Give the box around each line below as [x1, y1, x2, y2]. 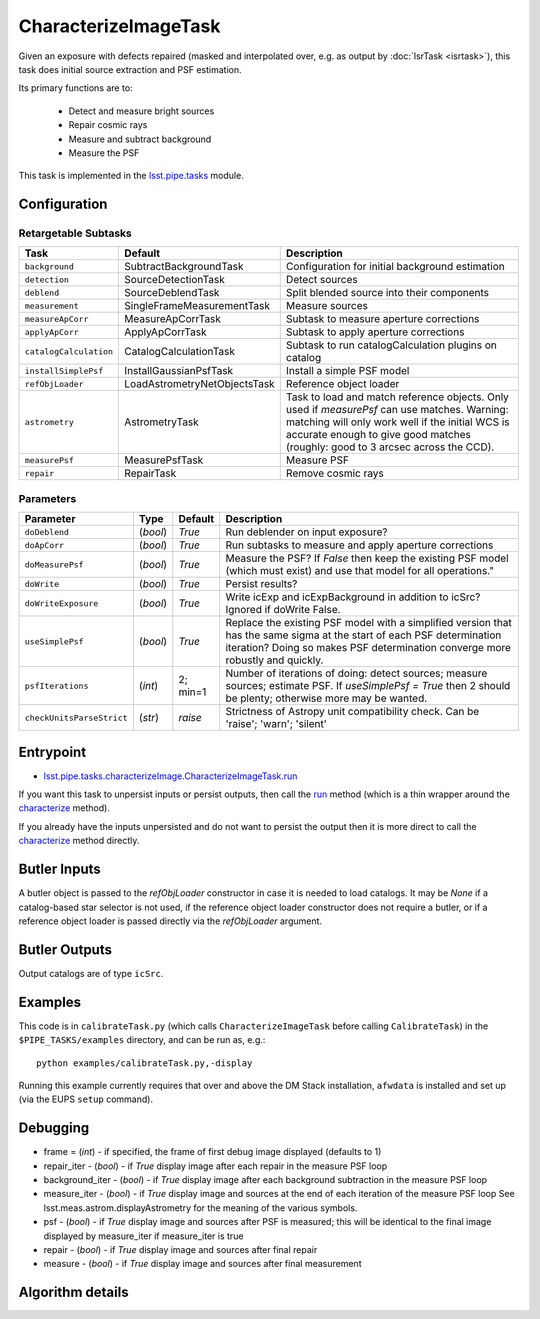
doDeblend [24, 526, 70, 537]
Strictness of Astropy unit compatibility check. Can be [225, 705, 480, 719]
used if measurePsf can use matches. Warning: [285, 403, 509, 417]
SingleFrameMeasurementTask [124, 299, 270, 313]
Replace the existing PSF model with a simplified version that [225, 616, 512, 630]
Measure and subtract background [68, 133, 212, 145]
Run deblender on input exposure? [225, 525, 388, 539]
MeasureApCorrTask [124, 312, 222, 326]
